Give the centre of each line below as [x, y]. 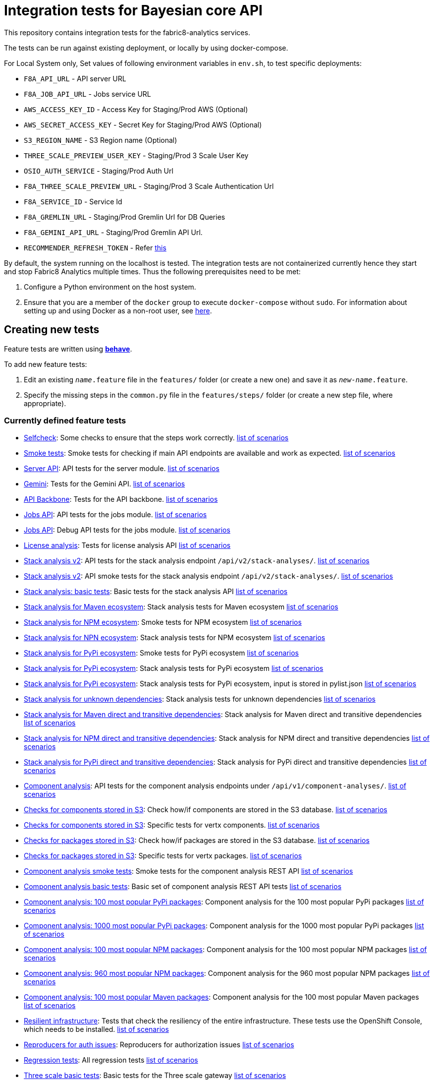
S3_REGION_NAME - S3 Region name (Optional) [101, 140]
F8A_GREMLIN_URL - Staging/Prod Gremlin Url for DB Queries [125, 217]
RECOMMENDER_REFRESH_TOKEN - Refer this [95, 247]
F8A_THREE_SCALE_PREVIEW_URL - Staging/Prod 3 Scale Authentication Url [149, 186]
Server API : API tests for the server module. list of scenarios [122, 469]
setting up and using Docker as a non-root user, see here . [118, 310]
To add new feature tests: [46, 364]
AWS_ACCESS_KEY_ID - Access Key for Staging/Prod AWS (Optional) [136, 109]
